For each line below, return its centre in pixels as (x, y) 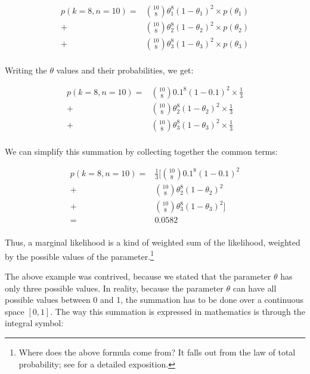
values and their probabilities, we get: (125, 70)
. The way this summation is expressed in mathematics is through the (178, 311)
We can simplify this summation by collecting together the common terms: (141, 151)
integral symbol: (34, 323)
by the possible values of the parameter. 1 (79, 255)
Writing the (26, 70)
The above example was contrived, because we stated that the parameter (138, 276)
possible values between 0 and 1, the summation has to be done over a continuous (154, 300)
